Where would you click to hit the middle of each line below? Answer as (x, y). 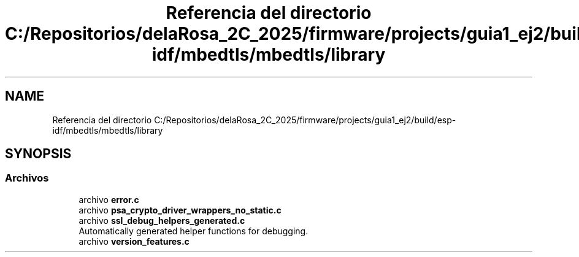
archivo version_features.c (134, 241)
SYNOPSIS (38, 154)
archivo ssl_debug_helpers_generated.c (162, 220)
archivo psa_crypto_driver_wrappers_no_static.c (180, 210)
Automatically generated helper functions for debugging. (194, 231)
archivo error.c (109, 199)
